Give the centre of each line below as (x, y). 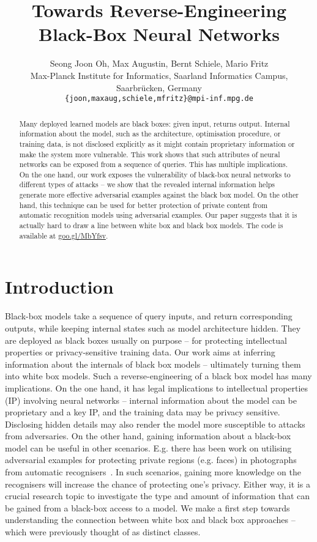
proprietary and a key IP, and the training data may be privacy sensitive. (143, 412)
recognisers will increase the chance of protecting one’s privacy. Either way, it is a (158, 484)
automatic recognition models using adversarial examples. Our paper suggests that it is (158, 215)
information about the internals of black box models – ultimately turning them (153, 364)
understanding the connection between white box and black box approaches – (150, 520)
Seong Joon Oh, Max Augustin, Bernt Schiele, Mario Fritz (159, 63)
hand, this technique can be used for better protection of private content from (144, 205)
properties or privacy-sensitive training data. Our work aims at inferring (140, 352)
